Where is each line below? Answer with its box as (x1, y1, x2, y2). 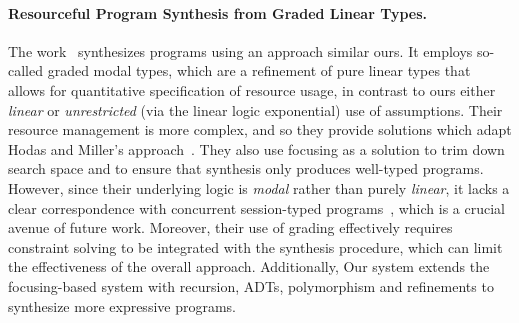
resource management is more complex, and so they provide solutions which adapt (8, 119, 512, 140)
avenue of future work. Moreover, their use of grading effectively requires (8, 217, 453, 238)
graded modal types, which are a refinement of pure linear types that (47, 60, 471, 81)
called (8, 60, 43, 81)
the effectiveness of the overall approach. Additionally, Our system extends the (8, 256, 490, 277)
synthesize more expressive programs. (8, 295, 237, 316)
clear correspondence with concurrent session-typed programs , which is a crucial (8, 197, 505, 218)
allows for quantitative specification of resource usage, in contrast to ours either (8, 79, 496, 100)
